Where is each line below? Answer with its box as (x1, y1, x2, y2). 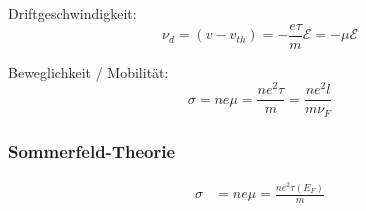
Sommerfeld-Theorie (8, 138, 176, 163)
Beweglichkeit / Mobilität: (8, 61, 169, 82)
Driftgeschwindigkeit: (8, 3, 137, 23)
